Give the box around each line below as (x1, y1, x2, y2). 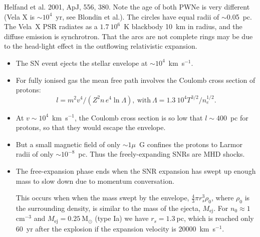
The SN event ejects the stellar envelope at (16, 57, 148, 68)
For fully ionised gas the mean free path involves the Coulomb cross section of (16, 74, 255, 85)
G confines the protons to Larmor (139, 139, 242, 149)
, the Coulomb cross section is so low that (74, 112, 203, 123)
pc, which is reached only (176, 213, 254, 223)
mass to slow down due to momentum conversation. (16, 175, 174, 186)
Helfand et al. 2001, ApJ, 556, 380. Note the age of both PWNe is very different (4, 2, 250, 12)
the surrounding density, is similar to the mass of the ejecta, (16, 202, 200, 213)
